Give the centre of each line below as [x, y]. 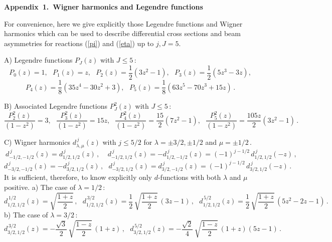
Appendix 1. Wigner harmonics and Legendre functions [104, 7]
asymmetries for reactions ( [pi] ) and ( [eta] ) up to [79, 43]
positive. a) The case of [40, 187]
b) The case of [26, 215]
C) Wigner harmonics [37, 142]
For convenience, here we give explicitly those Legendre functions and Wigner [123, 23]
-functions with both [189, 177]
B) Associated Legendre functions [56, 106]
